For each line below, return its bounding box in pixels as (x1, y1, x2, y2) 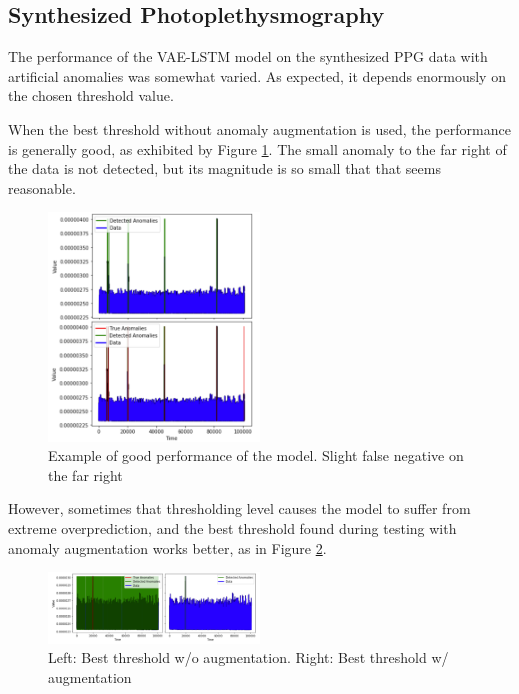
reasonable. (8, 177, 76, 198)
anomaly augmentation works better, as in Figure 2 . (8, 537, 327, 558)
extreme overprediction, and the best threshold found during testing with (8, 517, 457, 538)
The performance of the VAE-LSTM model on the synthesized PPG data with (8, 46, 488, 67)
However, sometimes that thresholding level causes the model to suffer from (8, 498, 471, 519)
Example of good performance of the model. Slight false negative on (48, 445, 464, 466)
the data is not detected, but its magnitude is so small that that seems (8, 158, 441, 179)
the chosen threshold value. (8, 85, 174, 106)
